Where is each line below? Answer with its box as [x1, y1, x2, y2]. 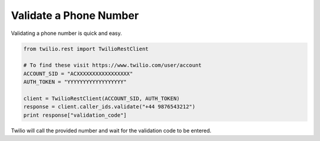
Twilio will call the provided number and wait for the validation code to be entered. [11, 127, 212, 134]
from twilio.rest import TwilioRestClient [23, 45, 149, 52]
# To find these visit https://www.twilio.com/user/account [23, 62, 202, 69]
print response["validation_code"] [23, 111, 127, 118]
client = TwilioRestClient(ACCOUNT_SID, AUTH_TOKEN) [23, 95, 180, 102]
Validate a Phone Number [11, 9, 139, 22]
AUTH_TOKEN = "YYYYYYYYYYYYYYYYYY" [23, 79, 127, 85]
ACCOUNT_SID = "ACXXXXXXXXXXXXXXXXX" [23, 70, 133, 77]
